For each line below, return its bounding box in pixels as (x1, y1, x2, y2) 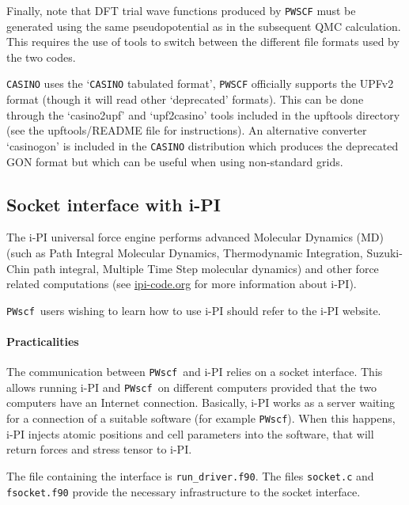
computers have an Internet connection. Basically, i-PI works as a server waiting (6, 394, 395, 411)
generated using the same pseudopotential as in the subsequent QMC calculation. (6, 17, 401, 34)
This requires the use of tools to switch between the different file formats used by (6, 33, 400, 50)
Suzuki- (366, 244, 403, 260)
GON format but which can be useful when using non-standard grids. (6, 153, 343, 169)
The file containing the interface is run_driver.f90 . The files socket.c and (6, 467, 374, 484)
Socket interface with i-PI (6, 192, 222, 216)
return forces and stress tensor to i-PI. (6, 441, 192, 458)
